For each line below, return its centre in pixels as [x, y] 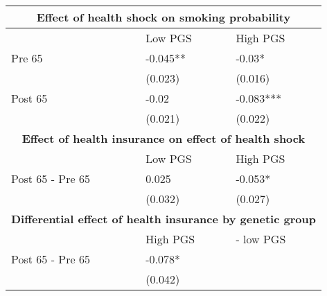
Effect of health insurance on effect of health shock [163, 138]
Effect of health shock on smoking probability [163, 17]
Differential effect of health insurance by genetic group [163, 219]
